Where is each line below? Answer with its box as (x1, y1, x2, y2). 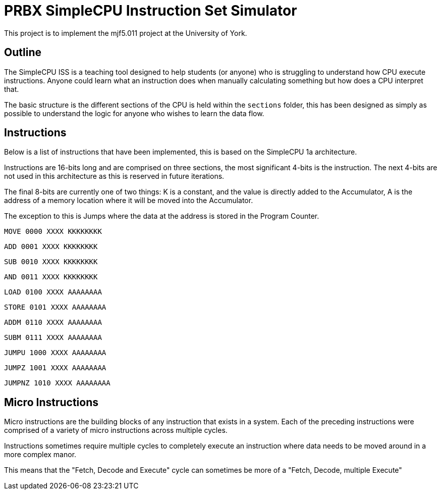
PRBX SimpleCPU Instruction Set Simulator (4, 2, 297, 19)
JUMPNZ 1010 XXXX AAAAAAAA (4, 379, 111, 387)
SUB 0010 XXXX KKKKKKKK (4, 258, 98, 266)
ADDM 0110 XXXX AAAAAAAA (4, 318, 102, 327)
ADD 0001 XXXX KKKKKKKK (4, 242, 98, 251)
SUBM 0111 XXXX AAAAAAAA (4, 333, 102, 342)
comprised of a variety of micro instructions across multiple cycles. (4, 426, 228, 435)
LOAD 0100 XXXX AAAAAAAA (4, 288, 102, 297)
